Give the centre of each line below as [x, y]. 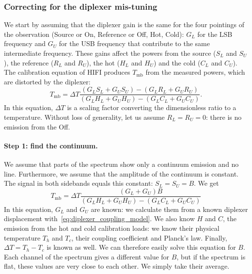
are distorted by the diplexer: [47, 81]
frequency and [25, 43]
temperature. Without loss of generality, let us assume [84, 117]
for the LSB [215, 34]
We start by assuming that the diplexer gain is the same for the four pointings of [124, 24]
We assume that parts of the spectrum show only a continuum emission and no [121, 164]
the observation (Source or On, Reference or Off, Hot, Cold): [94, 34]
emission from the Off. [37, 126]
